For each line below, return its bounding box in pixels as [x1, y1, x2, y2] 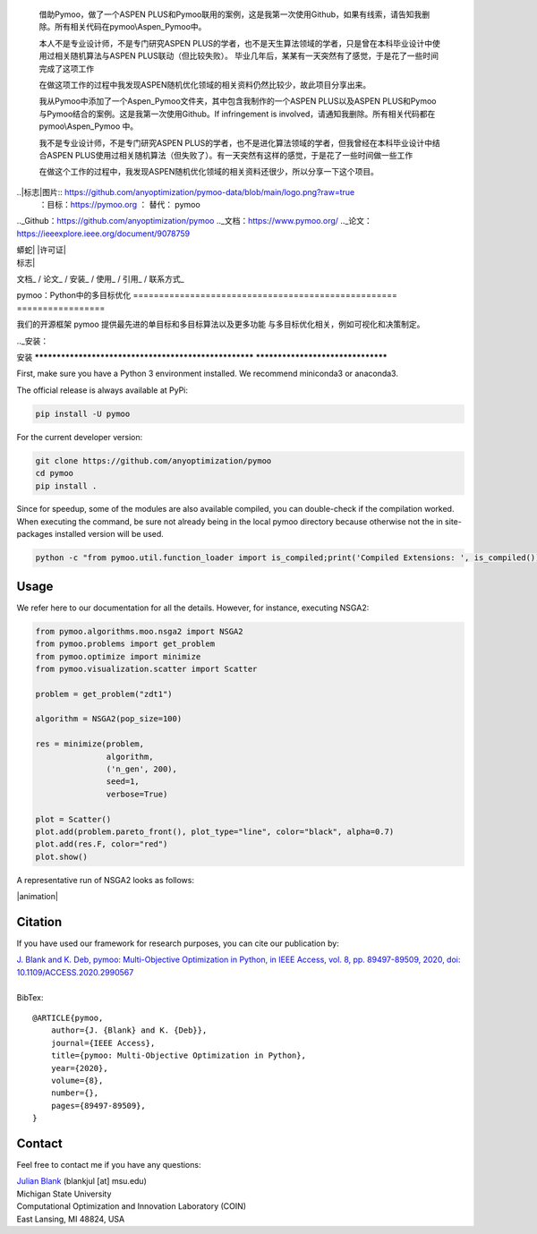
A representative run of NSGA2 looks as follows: [16, 874, 194, 885]
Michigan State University [16, 1188, 112, 1199]
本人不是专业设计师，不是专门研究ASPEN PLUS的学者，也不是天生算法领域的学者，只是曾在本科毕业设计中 [38, 38, 433, 48]
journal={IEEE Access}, [50, 1038, 156, 1048]
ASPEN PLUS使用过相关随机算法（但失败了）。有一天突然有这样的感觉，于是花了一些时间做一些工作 [46, 149, 413, 160]
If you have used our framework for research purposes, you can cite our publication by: [16, 938, 339, 949]
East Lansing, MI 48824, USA [16, 1213, 125, 1224]
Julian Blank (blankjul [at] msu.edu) [16, 1176, 147, 1187]
